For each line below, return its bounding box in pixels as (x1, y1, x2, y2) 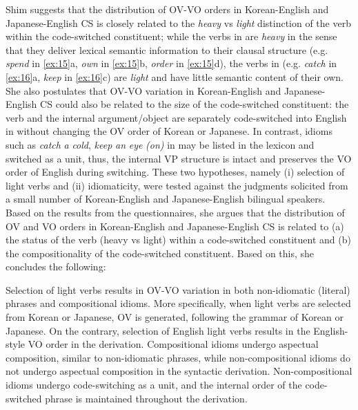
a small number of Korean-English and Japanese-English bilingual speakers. (6, 192, 326, 206)
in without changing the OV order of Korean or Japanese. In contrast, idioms (6, 124, 332, 138)
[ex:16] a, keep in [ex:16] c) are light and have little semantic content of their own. (6, 69, 344, 84)
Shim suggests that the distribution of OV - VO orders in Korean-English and (6, 2, 329, 16)
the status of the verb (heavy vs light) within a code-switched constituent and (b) (6, 232, 351, 247)
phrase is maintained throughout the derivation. (45, 391, 248, 405)
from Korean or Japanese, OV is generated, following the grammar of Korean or (6, 310, 344, 324)
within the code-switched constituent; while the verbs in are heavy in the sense (6, 29, 337, 44)
